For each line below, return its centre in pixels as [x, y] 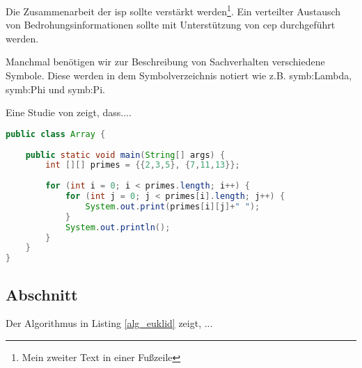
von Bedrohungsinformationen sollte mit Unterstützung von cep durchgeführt [171, 25]
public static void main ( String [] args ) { [125, 155]
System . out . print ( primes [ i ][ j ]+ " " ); [173, 206]
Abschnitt [42, 294]
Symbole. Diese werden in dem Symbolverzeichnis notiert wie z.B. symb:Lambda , [179, 75]
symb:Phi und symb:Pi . [55, 89]
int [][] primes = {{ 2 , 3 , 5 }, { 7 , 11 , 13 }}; [143, 165]
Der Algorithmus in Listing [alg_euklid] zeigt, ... [109, 323]
